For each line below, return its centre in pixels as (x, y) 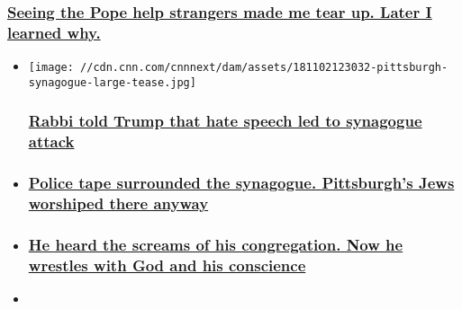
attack (51, 141)
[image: (51, 68)
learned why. (54, 32)
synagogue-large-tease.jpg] (112, 82)
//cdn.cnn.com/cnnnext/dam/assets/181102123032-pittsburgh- (264, 68)
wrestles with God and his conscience (167, 265)
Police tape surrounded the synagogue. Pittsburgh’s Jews (241, 183)
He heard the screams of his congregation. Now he (216, 244)
